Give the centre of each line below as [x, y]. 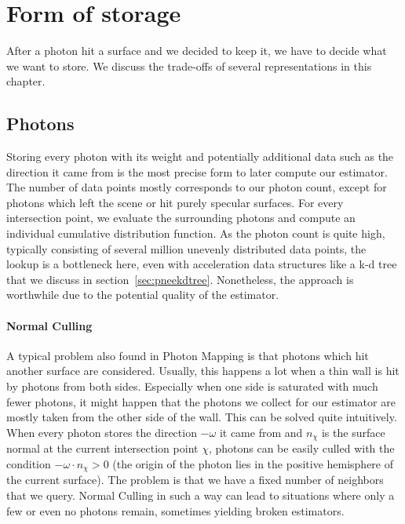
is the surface [353, 432]
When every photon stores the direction [102, 432]
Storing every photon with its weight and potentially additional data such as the [200, 156]
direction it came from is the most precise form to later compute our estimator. [197, 171]
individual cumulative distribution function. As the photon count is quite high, [196, 233]
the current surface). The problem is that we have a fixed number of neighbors [195, 480]
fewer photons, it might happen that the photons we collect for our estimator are [201, 401]
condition [29, 463]
